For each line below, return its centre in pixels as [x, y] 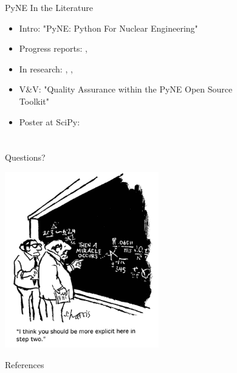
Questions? [25, 157]
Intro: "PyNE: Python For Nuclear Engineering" [108, 28]
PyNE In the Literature [49, 7]
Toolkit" [34, 101]
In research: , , [46, 68]
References [25, 364]
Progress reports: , [53, 48]
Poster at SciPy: [50, 121]
